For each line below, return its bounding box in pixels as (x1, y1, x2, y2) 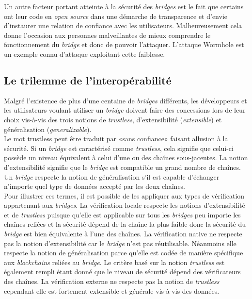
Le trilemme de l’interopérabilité (4, 72, 172, 87)
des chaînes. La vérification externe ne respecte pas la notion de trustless (4, 276, 220, 286)
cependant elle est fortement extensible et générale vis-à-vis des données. (4, 285, 220, 296)
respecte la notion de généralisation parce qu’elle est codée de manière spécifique (4, 248, 243, 258)
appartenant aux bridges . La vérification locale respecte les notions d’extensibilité (4, 200, 245, 210)
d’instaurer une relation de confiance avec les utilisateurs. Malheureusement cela (4, 20, 242, 31)
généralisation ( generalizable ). (4, 124, 92, 134)
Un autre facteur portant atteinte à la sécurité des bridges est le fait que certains (4, 1, 244, 11)
